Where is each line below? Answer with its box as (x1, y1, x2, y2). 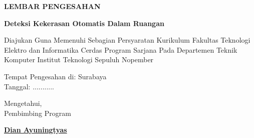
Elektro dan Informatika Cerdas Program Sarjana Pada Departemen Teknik (4, 44, 237, 55)
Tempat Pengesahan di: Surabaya (4, 71, 107, 81)
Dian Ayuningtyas (4, 124, 67, 135)
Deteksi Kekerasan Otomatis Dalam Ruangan (4, 18, 164, 28)
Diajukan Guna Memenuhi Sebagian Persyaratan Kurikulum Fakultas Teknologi (4, 35, 250, 45)
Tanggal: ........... (4, 81, 54, 91)
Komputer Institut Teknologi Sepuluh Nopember (4, 54, 154, 65)
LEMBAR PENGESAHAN (4, 1, 101, 11)
